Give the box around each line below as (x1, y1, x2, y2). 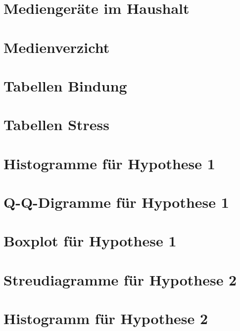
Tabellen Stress (3, 114, 110, 135)
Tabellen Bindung (3, 75, 127, 95)
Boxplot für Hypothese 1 (3, 231, 177, 251)
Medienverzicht (3, 37, 110, 57)
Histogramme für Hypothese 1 (3, 153, 215, 173)
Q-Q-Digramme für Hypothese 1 (3, 192, 229, 212)
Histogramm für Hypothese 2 (3, 308, 208, 329)
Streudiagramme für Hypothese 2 (3, 269, 237, 289)
